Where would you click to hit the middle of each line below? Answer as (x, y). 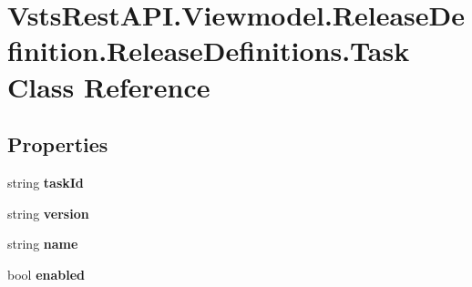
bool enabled (46, 274)
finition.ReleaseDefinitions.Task (209, 51)
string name (43, 244)
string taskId (46, 182)
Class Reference (109, 86)
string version (48, 213)
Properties (58, 144)
